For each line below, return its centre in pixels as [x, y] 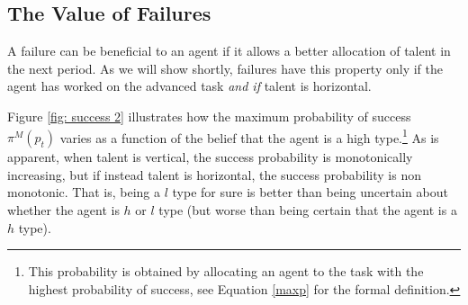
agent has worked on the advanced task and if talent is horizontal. [189, 86]
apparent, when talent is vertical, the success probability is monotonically [210, 157]
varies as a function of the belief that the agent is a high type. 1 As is [249, 136]
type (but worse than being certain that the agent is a [308, 210]
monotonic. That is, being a [84, 192]
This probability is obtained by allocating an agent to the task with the [226, 271]
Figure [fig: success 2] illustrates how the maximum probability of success [209, 116]
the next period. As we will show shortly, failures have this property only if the [225, 68]
